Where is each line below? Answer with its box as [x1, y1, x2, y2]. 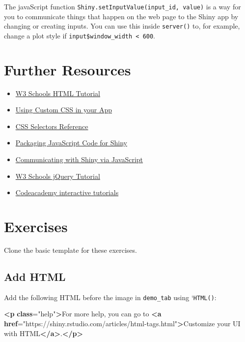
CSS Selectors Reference [15, 121, 88, 131]
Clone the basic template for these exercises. [4, 244, 137, 255]
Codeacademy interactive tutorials [15, 187, 119, 198]
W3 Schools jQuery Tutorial [15, 171, 100, 181]
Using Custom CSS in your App [15, 104, 112, 115]
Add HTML [4, 269, 66, 284]
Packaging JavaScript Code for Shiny [15, 137, 128, 148]
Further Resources [4, 59, 131, 79]
